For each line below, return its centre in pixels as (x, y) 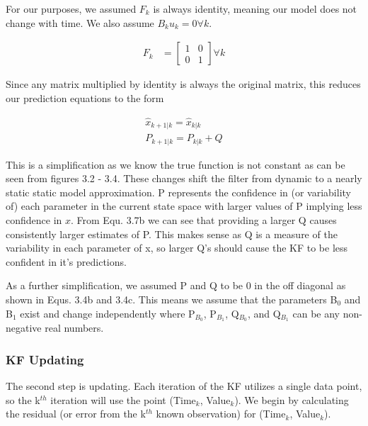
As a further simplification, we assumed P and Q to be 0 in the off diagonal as (176, 285)
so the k (23, 399)
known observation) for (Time (221, 414)
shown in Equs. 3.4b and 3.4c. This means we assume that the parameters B (172, 299)
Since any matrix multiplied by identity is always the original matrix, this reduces (183, 84)
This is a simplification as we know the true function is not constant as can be (176, 164)
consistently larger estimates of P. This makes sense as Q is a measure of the (172, 234)
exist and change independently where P (108, 313)
